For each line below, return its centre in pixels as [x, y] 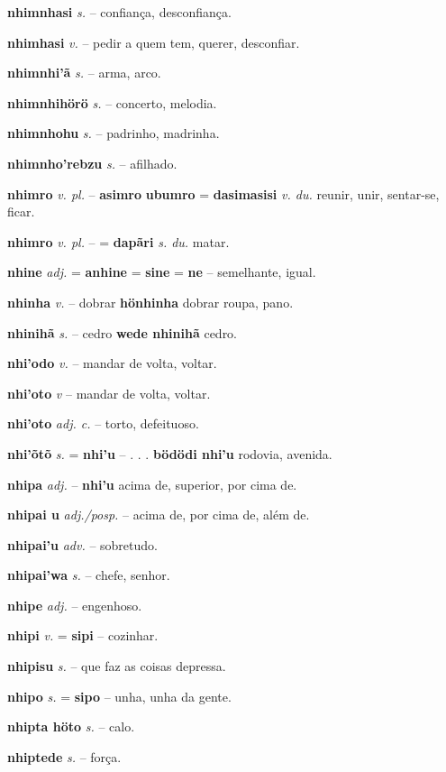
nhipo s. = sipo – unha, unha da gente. [119, 696]
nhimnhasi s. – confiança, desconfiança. [119, 12]
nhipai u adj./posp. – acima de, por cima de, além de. [159, 515]
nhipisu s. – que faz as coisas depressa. [117, 666]
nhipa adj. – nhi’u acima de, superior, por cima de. [152, 484]
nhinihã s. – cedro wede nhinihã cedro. [123, 332]
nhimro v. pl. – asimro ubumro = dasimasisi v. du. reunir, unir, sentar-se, [223, 193]
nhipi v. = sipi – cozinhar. [83, 635]
